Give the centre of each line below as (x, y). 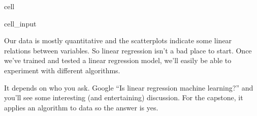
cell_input (20, 23)
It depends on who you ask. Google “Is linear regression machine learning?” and (129, 87)
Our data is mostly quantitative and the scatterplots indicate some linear (118, 40)
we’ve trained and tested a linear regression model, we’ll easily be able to (118, 60)
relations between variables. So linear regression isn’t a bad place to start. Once (128, 50)
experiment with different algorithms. (62, 70)
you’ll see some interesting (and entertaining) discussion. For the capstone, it (124, 97)
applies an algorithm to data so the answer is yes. (81, 107)
